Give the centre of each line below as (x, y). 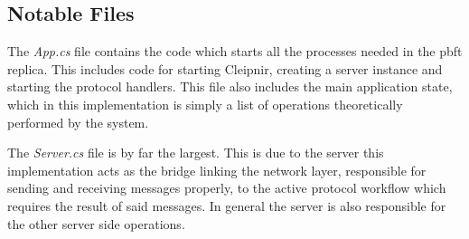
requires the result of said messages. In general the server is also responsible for (227, 205)
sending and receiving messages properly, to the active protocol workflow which (227, 188)
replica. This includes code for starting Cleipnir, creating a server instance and (225, 68)
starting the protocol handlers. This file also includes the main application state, (230, 86)
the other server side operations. (96, 223)
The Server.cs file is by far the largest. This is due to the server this (196, 153)
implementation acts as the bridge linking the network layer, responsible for (217, 170)
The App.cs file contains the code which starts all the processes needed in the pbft (235, 51)
